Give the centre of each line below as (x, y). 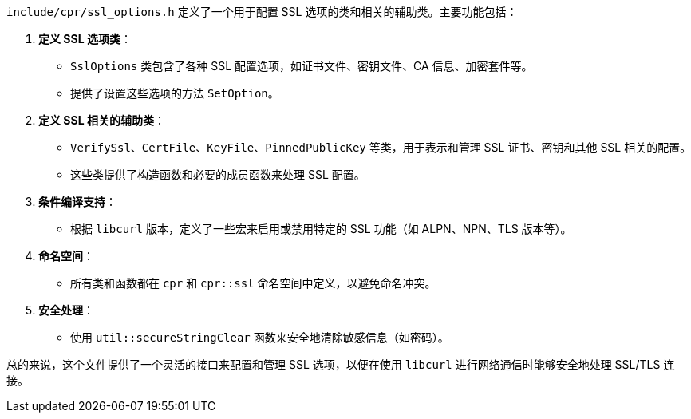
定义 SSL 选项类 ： (85, 39)
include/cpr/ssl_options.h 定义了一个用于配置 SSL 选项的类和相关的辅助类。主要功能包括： (262, 12)
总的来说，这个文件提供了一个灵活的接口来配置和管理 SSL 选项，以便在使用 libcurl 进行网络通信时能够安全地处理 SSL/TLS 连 (341, 364)
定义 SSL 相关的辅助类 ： (102, 120)
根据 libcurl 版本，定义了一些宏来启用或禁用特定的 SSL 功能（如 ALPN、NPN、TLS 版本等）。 (321, 229)
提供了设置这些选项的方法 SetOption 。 (175, 93)
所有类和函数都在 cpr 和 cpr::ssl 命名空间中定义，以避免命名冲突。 (253, 283)
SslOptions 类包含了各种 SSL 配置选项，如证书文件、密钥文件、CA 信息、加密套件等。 (302, 66)
